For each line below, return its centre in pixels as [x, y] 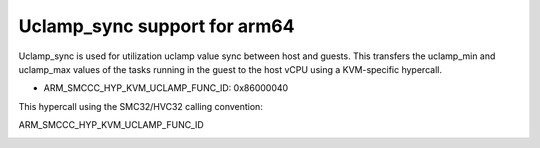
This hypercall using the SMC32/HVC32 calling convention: [141, 106]
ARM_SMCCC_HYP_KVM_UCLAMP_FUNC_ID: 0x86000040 [166, 88]
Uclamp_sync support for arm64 [156, 26]
